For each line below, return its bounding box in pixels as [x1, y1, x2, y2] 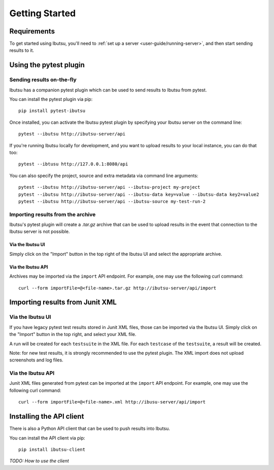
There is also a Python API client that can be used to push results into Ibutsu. [9, 425, 170, 431]
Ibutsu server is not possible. [9, 228, 70, 234]
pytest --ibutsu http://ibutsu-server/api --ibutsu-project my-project [18, 184, 200, 190]
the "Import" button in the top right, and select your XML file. [9, 331, 136, 338]
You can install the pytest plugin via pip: [9, 96, 93, 102]
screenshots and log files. [9, 357, 63, 363]
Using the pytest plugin [9, 61, 85, 70]
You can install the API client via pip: [9, 434, 86, 441]
